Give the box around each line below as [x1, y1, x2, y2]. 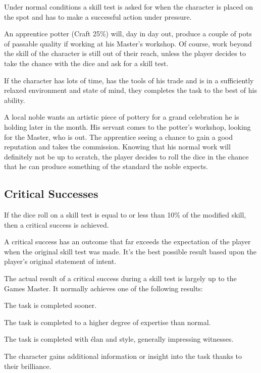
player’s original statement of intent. [4, 256, 117, 267]
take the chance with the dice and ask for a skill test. [4, 58, 169, 68]
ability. [4, 94, 25, 105]
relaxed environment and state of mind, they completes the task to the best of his [4, 85, 257, 95]
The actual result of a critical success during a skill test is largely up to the [4, 273, 237, 284]
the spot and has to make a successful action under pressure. [4, 11, 192, 22]
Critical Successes [4, 186, 98, 201]
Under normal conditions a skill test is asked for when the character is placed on [4, 2, 253, 12]
